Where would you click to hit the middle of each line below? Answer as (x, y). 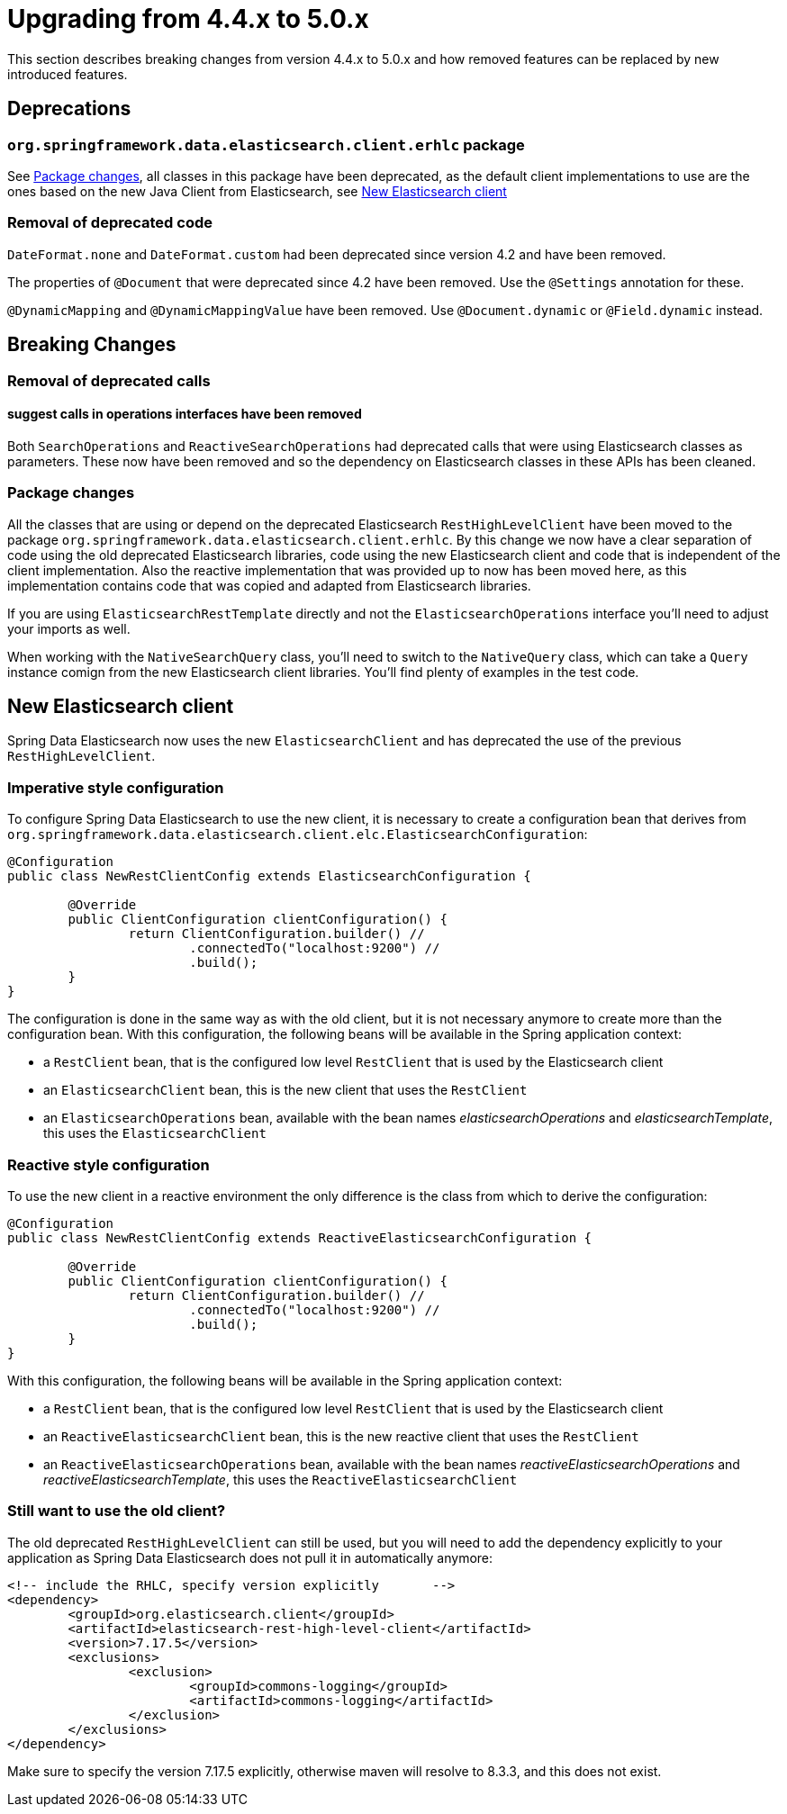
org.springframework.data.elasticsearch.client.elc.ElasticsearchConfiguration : (298, 835)
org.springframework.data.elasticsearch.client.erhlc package (266, 144)
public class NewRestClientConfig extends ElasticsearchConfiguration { (269, 876)
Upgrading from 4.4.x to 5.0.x (188, 19)
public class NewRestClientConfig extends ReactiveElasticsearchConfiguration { (300, 1237)
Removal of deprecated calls (109, 380)
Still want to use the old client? (117, 1511)
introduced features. (68, 74)
